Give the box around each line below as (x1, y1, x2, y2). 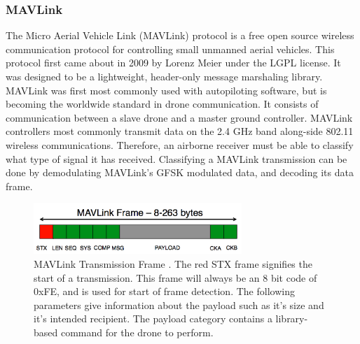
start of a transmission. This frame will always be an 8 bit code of (34, 270, 317, 285)
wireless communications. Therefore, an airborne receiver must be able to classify (6, 137, 354, 152)
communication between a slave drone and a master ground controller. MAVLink (6, 110, 353, 124)
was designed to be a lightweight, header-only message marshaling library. (6, 69, 323, 83)
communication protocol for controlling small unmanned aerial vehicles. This (6, 41, 335, 56)
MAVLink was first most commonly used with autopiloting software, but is (6, 83, 327, 97)
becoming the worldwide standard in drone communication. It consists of (6, 96, 319, 111)
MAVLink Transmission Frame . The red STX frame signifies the (34, 257, 312, 271)
